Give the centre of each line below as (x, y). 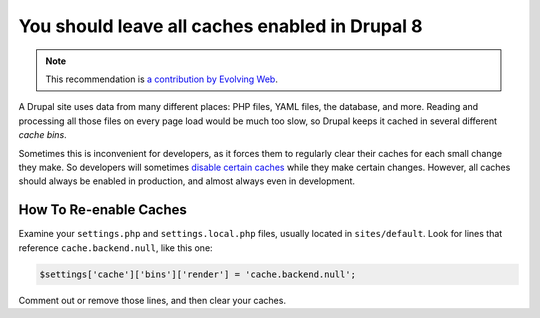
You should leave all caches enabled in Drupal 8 (220, 26)
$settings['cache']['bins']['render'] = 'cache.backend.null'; (198, 274)
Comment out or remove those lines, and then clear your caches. (152, 300)
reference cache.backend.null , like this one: (116, 247)
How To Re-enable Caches (102, 210)
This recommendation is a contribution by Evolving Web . (162, 79)
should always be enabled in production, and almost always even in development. (186, 181)
